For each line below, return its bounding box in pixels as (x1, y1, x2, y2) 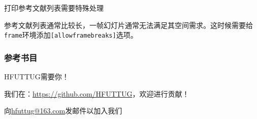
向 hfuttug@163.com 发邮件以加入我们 (4, 105, 122, 116)
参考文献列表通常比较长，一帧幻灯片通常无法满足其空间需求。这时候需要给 (4, 19, 253, 30)
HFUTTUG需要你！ (4, 71, 69, 82)
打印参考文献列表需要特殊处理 (4, 3, 104, 13)
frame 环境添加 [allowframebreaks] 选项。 (4, 29, 138, 40)
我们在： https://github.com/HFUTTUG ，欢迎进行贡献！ (4, 88, 189, 99)
